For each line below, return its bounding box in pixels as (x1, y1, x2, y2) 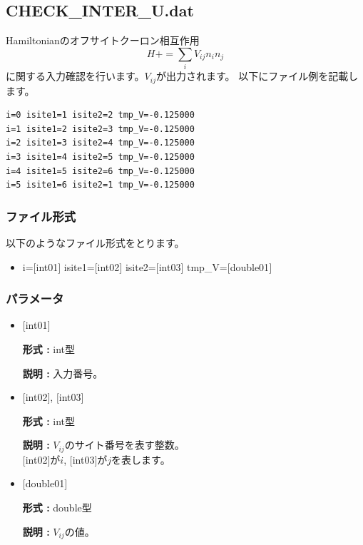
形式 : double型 (22, 499, 92, 514)
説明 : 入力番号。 (22, 365, 103, 380)
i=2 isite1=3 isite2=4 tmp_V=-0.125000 (6, 138, 195, 148)
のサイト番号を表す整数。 (64, 437, 185, 452)
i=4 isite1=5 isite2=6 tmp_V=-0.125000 (6, 165, 195, 176)
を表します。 (111, 452, 170, 467)
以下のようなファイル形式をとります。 (6, 235, 185, 250)
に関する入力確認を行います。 (6, 68, 145, 83)
